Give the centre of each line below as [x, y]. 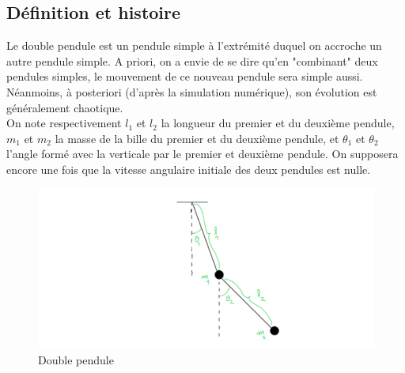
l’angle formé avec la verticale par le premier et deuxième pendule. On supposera [202, 154]
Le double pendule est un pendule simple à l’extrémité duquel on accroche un [194, 45]
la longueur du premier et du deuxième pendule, [278, 123]
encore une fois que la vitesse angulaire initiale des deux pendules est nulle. [189, 169]
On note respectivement [64, 123]
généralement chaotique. [65, 107]
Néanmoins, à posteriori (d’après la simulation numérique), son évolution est [192, 91]
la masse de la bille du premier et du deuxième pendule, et [197, 138]
